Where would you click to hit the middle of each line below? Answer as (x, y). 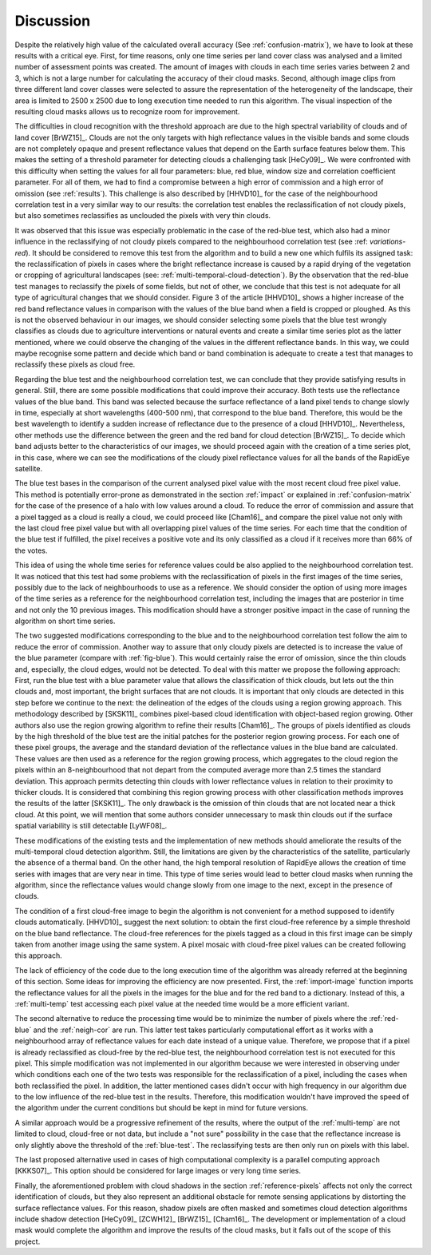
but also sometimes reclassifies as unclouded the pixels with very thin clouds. (143, 216)
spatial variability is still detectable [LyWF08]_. (91, 826)
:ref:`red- (384, 1019)
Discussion (53, 21)
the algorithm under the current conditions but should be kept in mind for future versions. (162, 1108)
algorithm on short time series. (65, 621)
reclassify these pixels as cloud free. (75, 364)
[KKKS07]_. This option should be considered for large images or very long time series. (158, 1171)
